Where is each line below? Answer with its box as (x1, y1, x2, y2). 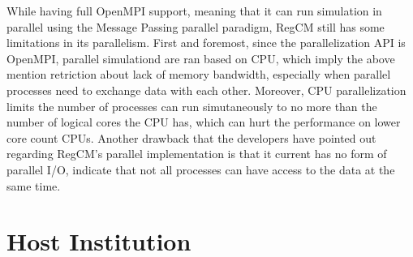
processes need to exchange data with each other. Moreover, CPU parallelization (6, 81, 407, 98)
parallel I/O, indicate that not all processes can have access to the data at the (6, 161, 395, 178)
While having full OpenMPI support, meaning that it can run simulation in (6, 2, 382, 19)
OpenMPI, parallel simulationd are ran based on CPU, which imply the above (6, 49, 395, 66)
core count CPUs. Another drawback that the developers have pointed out (6, 129, 376, 146)
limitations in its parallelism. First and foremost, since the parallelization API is (6, 34, 406, 51)
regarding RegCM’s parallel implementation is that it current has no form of (6, 145, 387, 162)
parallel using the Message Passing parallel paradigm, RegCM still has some (6, 18, 385, 35)
